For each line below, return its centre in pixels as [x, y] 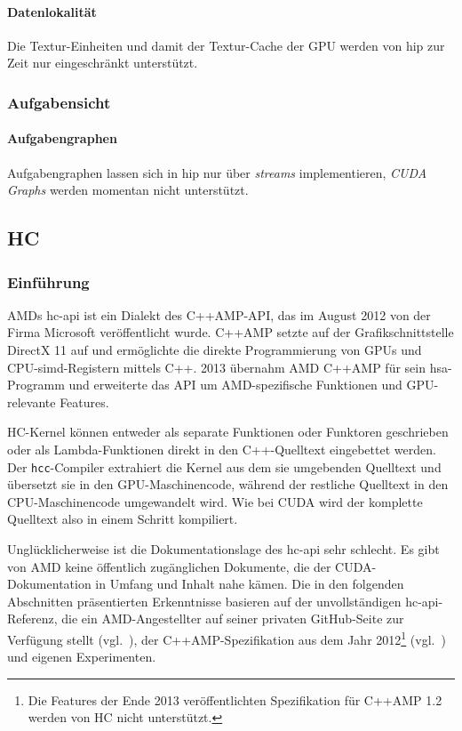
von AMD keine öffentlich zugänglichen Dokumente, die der [169, 566]
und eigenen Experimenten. [82, 657]
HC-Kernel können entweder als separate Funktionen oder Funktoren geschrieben [228, 432]
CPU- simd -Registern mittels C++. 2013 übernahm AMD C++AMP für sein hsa [227, 367]
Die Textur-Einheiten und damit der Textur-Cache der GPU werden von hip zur [226, 45]
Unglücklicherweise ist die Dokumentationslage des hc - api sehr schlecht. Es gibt [223, 549]
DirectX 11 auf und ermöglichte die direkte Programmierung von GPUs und [215, 349]
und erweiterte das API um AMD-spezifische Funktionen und [235, 385]
